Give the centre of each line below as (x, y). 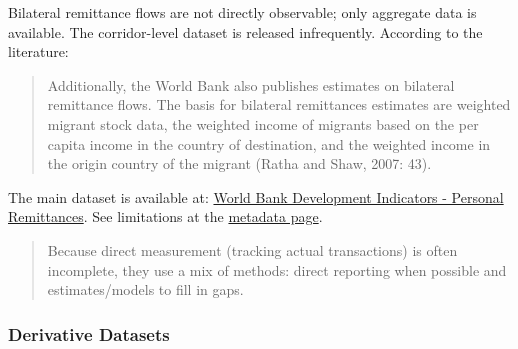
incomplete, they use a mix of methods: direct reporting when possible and (277, 269)
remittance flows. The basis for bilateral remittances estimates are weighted (279, 104)
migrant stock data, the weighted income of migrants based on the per (263, 123)
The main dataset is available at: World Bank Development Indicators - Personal (256, 196)
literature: (38, 51)
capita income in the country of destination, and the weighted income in (269, 143)
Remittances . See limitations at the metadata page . (165, 216)
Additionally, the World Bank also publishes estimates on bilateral (251, 84)
